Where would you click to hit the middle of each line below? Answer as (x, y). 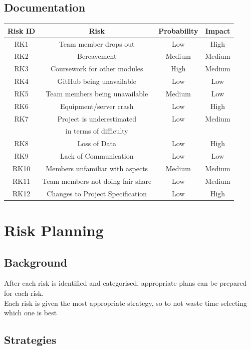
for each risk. (24, 293)
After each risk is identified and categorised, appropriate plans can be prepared (125, 283)
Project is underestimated (97, 118)
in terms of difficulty (97, 131)
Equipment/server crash (97, 106)
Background (36, 262)
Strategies (30, 340)
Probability (178, 30)
